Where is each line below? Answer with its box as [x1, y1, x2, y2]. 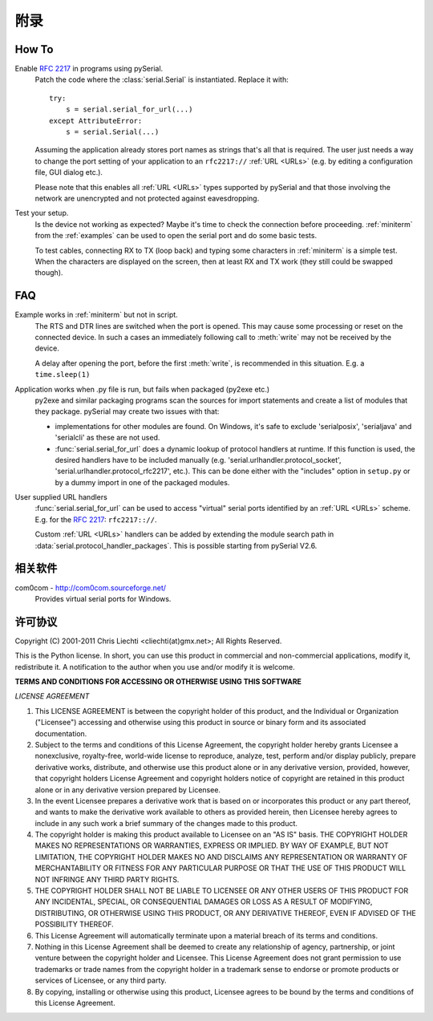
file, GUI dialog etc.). [34, 168, 103, 177]
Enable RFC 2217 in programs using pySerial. [14, 64, 164, 74]
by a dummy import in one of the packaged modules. [55, 477, 230, 487]
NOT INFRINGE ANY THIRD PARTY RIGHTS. [34, 874, 180, 884]
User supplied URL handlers [14, 492, 107, 502]
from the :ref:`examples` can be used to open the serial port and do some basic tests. [34, 231, 317, 241]
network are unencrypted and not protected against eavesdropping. [34, 193, 260, 203]
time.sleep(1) [34, 370, 91, 379]
